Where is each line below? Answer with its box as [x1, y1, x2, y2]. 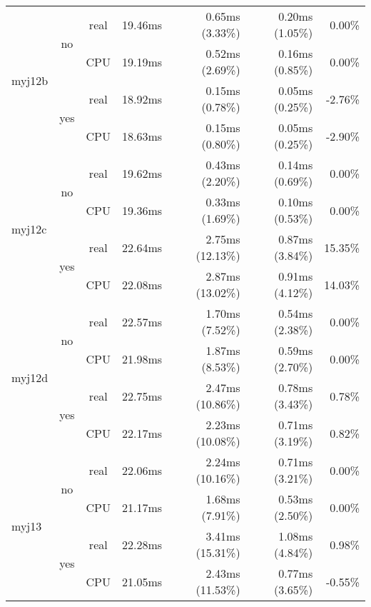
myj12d [11, 368, 49, 386]
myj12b [11, 71, 49, 89]
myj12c [11, 220, 47, 237]
